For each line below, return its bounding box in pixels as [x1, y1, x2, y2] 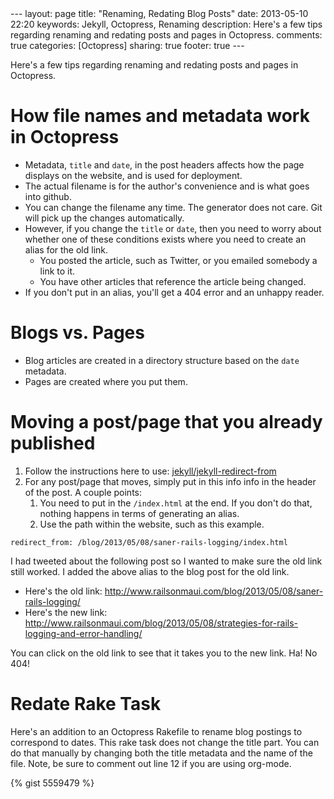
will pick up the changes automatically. [24, 212, 185, 224]
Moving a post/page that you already [10, 411, 323, 434]
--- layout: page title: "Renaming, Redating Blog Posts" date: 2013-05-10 [10, 8, 309, 19]
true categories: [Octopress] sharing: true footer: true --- [10, 40, 245, 51]
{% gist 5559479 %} [10, 777, 95, 789]
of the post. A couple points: [24, 486, 143, 498]
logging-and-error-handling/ [24, 627, 143, 639]
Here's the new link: [24, 606, 108, 618]
